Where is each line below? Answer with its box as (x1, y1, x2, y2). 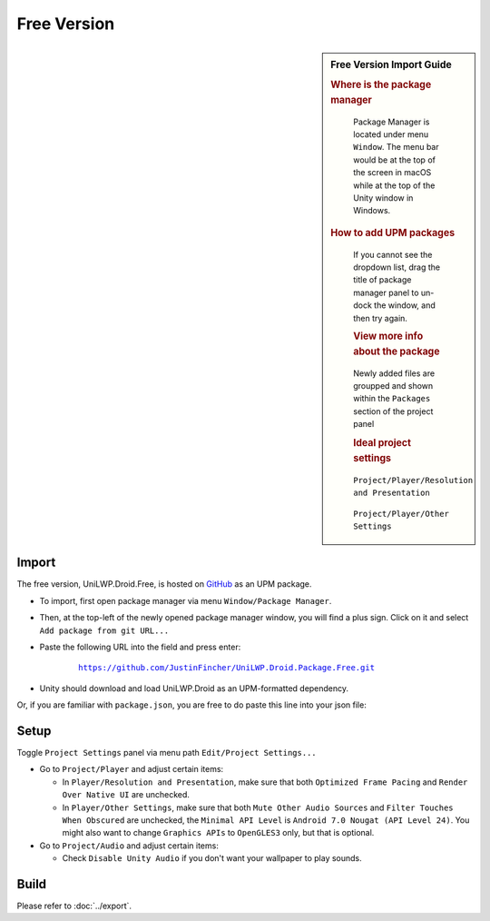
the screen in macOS (353, 167, 432, 178)
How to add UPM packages (330, 226, 456, 239)
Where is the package (330, 78, 432, 91)
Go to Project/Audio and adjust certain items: (39, 840, 220, 851)
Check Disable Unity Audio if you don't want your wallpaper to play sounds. (62, 853, 362, 864)
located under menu (353, 128, 429, 140)
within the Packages (353, 393, 431, 404)
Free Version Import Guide (330, 58, 453, 71)
